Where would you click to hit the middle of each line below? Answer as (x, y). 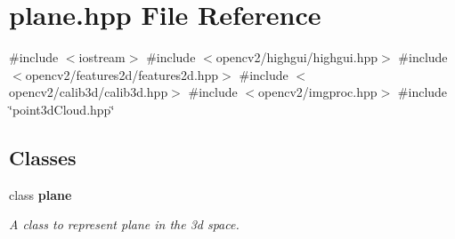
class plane (41, 194)
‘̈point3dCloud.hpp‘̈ (62, 109)
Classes (43, 157)
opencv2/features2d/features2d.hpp (122, 74)
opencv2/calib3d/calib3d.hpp (89, 92)
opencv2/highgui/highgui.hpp (297, 57)
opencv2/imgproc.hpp (318, 92)
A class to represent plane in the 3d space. (124, 224)
